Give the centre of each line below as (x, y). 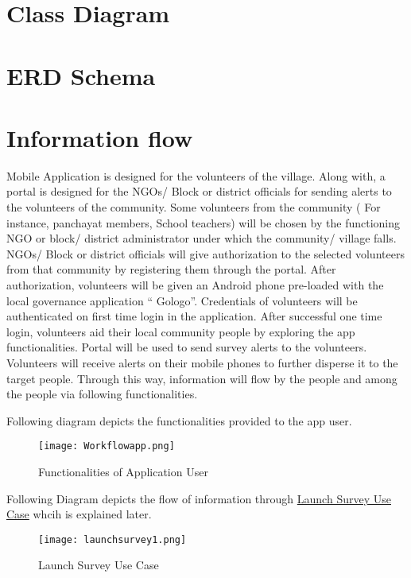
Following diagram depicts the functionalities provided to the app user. (179, 420)
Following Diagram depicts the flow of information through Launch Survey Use (199, 498)
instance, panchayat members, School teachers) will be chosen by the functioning (204, 222)
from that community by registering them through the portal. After (171, 269)
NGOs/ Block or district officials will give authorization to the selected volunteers (205, 253)
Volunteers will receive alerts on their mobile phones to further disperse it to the (202, 363)
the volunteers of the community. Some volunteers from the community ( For (194, 207)
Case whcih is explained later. (79, 514)
